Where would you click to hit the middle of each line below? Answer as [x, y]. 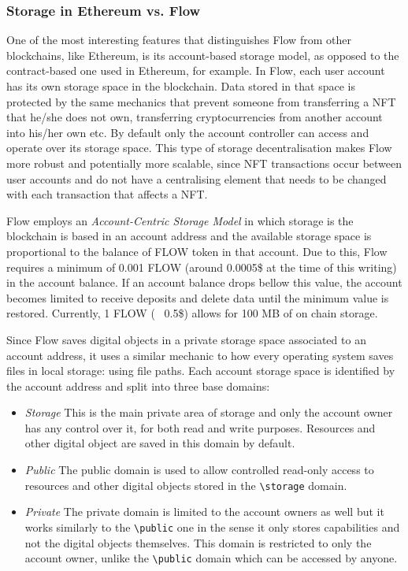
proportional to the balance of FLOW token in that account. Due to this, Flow [197, 251]
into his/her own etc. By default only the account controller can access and [188, 132]
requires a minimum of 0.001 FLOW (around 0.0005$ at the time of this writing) [202, 267]
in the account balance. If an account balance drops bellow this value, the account [204, 282]
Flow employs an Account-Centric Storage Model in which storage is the [180, 220]
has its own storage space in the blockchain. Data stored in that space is [181, 86]
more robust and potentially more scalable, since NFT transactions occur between [204, 163]
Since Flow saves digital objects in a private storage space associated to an [186, 339]
